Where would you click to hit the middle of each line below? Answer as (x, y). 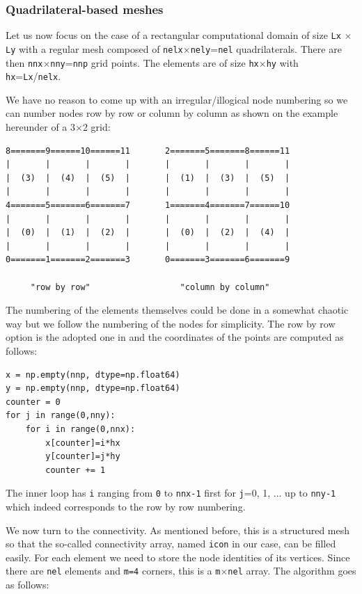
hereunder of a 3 (41, 127)
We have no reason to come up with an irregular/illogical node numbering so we (177, 99)
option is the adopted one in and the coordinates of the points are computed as (175, 337)
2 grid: (96, 127)
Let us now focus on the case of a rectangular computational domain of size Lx (173, 35)
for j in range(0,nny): (61, 416)
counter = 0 (33, 402)
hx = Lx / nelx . (33, 76)
